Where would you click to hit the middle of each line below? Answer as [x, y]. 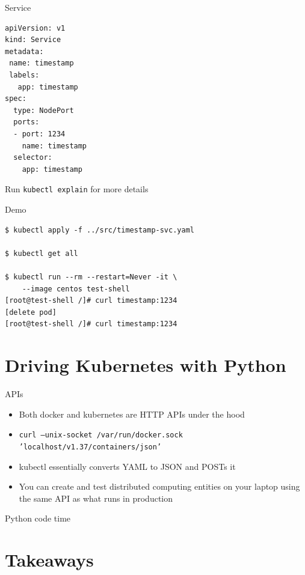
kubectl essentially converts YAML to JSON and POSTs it [127, 466]
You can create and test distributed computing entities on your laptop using [159, 486]
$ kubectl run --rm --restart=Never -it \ [91, 277]
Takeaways [49, 560]
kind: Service [33, 40]
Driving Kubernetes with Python [146, 365]
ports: [26, 122]
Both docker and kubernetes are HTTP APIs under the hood [132, 414]
